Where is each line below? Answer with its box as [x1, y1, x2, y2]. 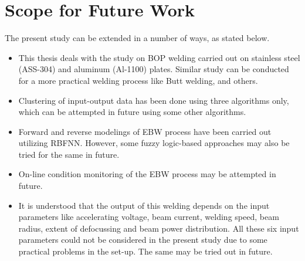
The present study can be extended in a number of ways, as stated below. [5, 32, 270, 44]
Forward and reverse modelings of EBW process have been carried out [18, 125, 272, 137]
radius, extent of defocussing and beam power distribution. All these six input [18, 222, 299, 234]
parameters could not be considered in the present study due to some [18, 233, 267, 246]
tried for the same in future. [18, 148, 120, 160]
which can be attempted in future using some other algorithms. [18, 106, 246, 118]
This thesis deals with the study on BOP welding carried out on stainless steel [18, 51, 300, 63]
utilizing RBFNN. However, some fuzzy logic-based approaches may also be [18, 137, 290, 149]
